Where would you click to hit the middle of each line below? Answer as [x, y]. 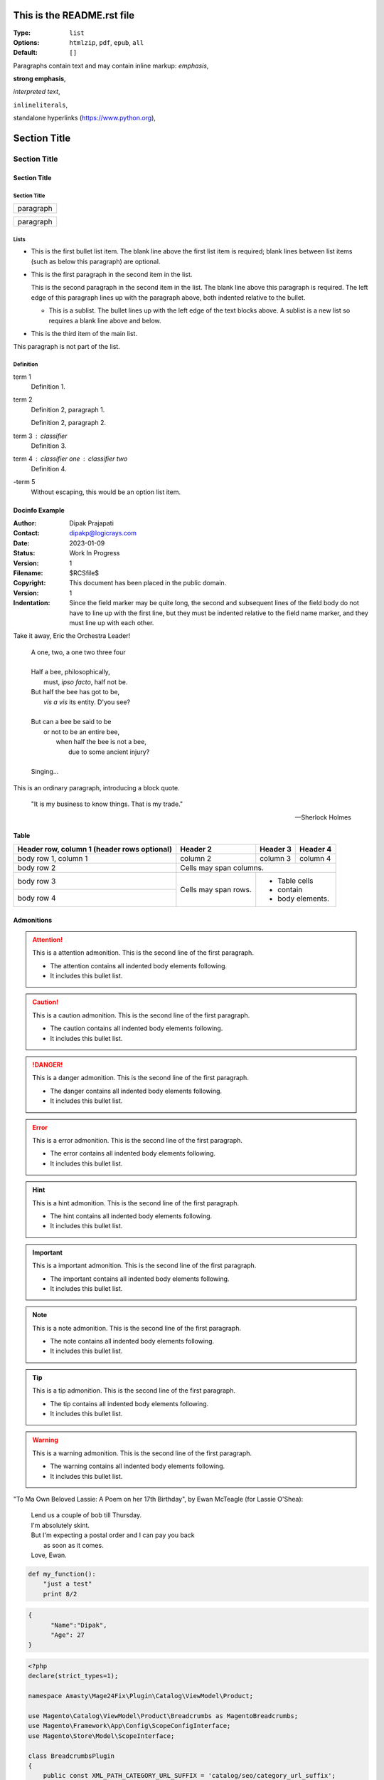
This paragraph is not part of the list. [66, 347]
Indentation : [32, 603]
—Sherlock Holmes [323, 817]
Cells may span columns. [222, 867]
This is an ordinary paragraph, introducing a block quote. [97, 787]
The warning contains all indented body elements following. [138, 1466]
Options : [26, 42]
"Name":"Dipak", [79, 1625]
